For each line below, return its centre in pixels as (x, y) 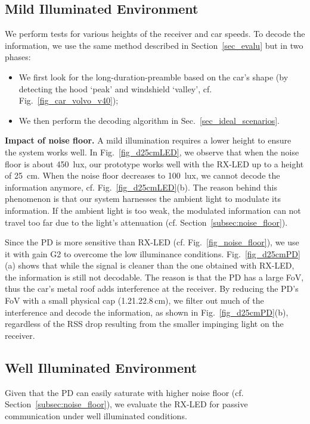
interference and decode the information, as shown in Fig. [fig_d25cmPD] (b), (147, 312)
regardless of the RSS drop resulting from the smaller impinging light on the (144, 324)
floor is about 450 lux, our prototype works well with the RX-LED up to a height (154, 163)
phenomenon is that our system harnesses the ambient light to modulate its (143, 199)
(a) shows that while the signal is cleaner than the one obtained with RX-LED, (150, 265)
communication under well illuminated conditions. (96, 415)
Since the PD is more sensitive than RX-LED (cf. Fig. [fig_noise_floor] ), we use (152, 242)
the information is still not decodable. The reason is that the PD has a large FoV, (154, 277)
